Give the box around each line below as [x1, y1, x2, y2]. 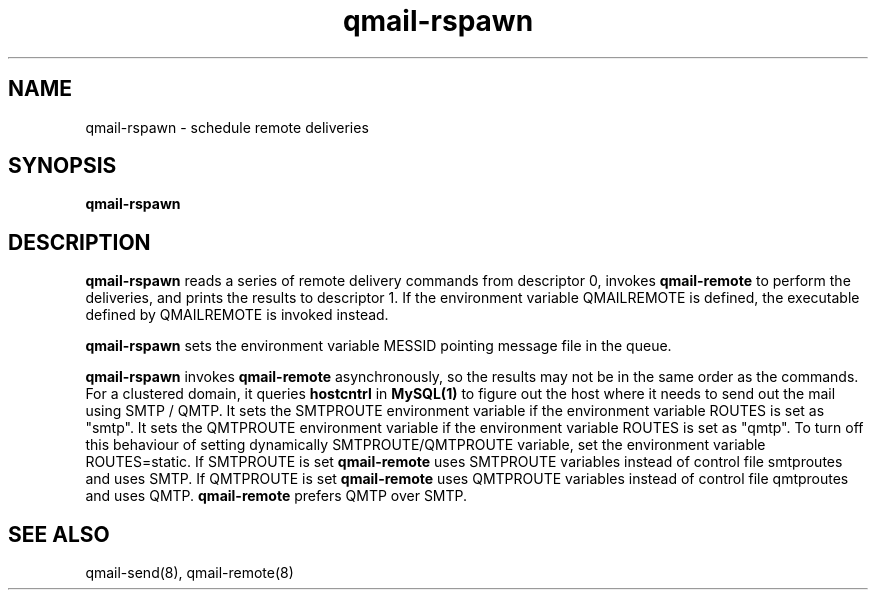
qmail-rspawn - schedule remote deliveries [85, 118, 369, 136]
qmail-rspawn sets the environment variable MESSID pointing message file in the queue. [85, 337, 672, 355]
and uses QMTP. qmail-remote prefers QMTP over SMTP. [85, 487, 468, 505]
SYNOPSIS [8, 153, 117, 179]
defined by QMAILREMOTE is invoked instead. [85, 306, 389, 324]
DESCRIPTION [8, 229, 151, 255]
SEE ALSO [8, 521, 110, 547]
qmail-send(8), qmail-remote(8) [85, 564, 294, 582]
